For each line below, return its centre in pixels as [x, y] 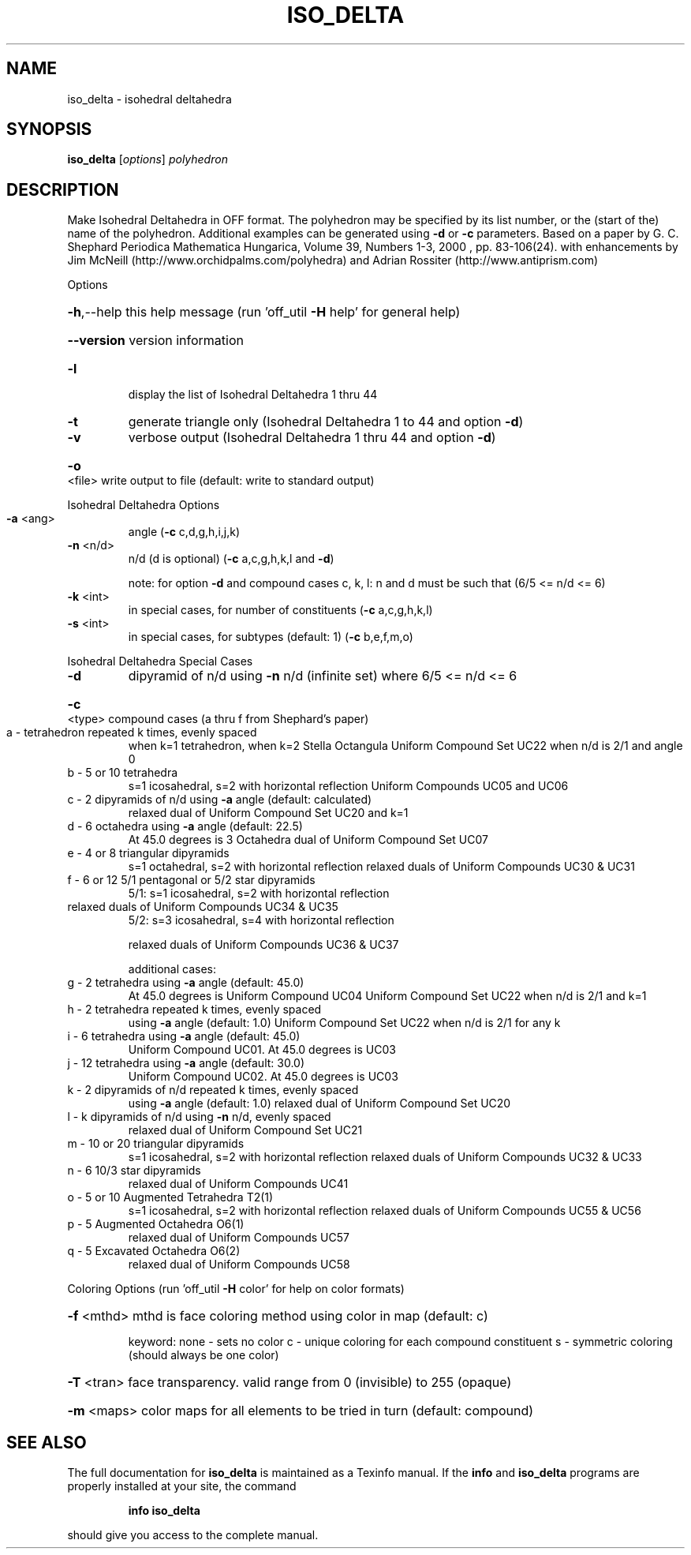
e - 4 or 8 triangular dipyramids [148, 853]
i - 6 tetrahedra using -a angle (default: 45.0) [184, 1036]
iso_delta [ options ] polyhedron [148, 159]
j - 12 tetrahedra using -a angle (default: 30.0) [186, 1063]
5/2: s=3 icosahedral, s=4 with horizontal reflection [261, 920]
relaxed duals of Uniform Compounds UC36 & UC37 [263, 945]
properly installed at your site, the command [182, 1486]
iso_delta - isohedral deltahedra [149, 99]
